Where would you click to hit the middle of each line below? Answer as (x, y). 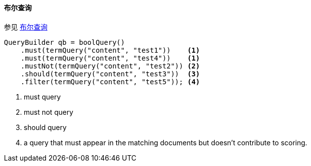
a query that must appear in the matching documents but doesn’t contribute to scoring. (166, 142)
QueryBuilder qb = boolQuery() (65, 42)
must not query (49, 112)
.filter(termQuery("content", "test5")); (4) (110, 82)
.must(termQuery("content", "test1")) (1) (110, 50)
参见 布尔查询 (26, 27)
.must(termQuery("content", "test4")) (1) (110, 58)
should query (45, 127)
